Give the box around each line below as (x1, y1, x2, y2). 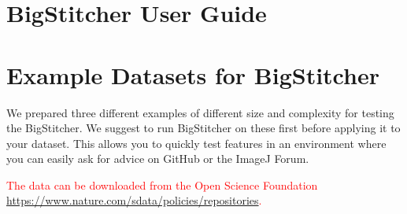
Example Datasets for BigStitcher (6, 58, 379, 90)
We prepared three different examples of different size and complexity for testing (6, 104, 394, 120)
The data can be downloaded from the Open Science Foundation (6, 176, 318, 193)
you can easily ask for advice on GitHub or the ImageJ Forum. (6, 150, 309, 167)
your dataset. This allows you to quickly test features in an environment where (6, 135, 387, 151)
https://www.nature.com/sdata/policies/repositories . (6, 192, 262, 208)
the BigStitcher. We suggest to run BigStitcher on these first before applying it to (6, 120, 401, 136)
